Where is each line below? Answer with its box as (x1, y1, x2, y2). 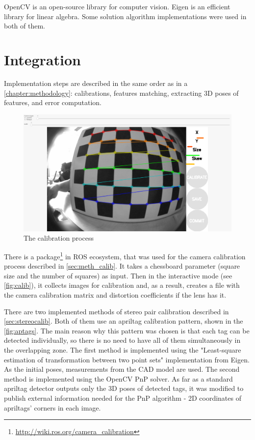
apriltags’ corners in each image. (4, 402, 101, 412)
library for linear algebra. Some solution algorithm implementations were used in (4, 11, 247, 21)
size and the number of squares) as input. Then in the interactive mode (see (4, 270, 232, 280)
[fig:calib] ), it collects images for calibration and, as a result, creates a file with (4, 280, 240, 290)
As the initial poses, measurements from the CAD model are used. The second (4, 364, 240, 374)
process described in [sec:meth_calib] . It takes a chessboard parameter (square (4, 261, 240, 271)
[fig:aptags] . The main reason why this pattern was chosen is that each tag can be (4, 325, 250, 335)
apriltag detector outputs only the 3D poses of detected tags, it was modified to (4, 383, 244, 393)
